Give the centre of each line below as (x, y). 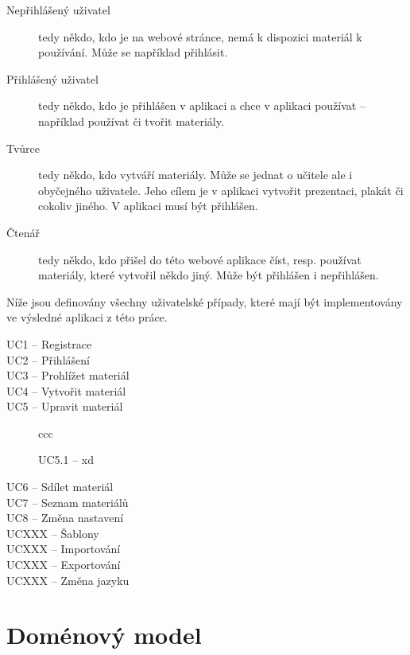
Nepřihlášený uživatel (58, 10)
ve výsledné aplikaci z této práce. (87, 317)
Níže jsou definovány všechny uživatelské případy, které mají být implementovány (205, 301)
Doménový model (104, 635)
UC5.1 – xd (66, 460)
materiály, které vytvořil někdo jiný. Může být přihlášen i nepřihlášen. (209, 275)
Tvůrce (23, 148)
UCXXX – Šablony (53, 533)
